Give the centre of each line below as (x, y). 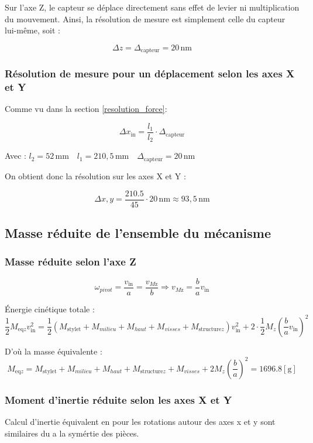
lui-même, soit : (32, 30)
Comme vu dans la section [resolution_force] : (86, 109)
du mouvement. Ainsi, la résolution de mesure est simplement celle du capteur (145, 18)
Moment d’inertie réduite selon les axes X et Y (118, 399)
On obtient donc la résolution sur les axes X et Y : (95, 176)
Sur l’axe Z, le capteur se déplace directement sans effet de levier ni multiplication (152, 7)
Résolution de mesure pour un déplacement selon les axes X (150, 74)
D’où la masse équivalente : (54, 351)
